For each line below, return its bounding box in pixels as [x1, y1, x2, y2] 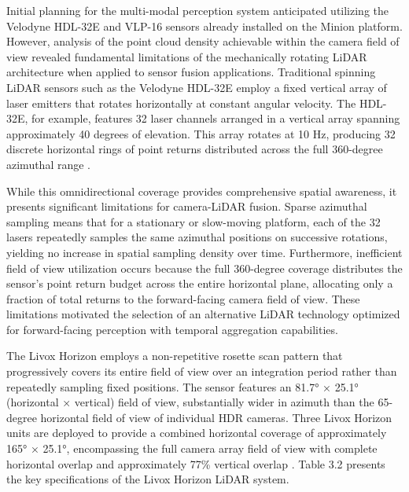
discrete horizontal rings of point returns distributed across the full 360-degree [6, 141, 383, 157]
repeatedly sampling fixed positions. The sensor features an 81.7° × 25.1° [6, 378, 359, 395]
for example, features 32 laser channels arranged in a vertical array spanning [31, 110, 400, 127]
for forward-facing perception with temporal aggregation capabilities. [6, 321, 338, 337]
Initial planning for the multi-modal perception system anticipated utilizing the [6, 2, 389, 18]
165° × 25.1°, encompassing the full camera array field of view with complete [6, 440, 378, 457]
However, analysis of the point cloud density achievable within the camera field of [6, 33, 400, 50]
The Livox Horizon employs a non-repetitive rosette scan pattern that [6, 347, 343, 364]
